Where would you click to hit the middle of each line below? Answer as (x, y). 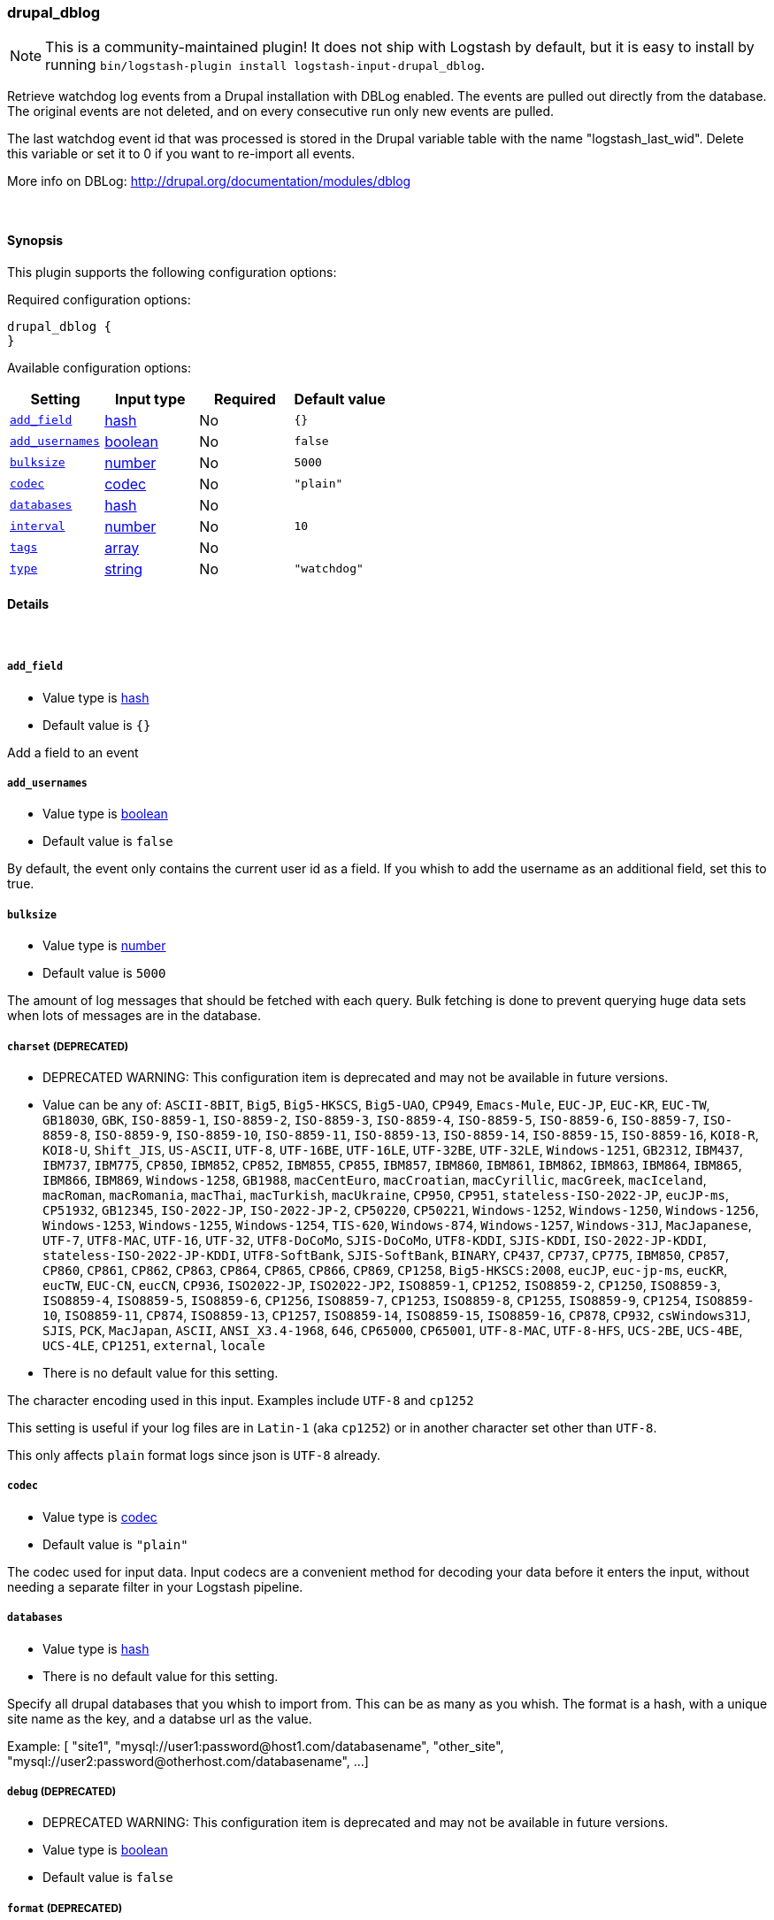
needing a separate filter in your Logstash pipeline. (155, 1586)
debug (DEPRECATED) (62, 1791)
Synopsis (35, 240)
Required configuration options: (99, 299)
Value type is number (104, 946)
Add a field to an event (73, 752)
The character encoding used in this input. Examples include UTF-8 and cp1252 (241, 1400)
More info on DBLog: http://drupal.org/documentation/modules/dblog (209, 181)
